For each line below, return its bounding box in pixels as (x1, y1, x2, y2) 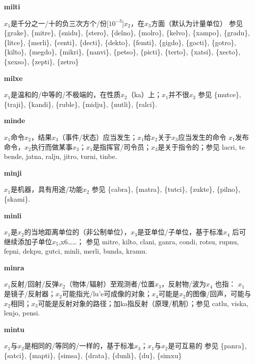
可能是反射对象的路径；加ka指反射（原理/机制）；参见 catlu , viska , (38, 298, 249, 308)
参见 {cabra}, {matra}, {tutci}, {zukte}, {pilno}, (92, 184, 241, 194)
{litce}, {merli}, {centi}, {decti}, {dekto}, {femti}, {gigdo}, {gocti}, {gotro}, (4, 37, 236, 47)
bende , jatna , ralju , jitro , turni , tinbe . (4, 151, 117, 161)
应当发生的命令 (178, 131, 227, 142)
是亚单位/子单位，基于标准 (137, 227, 224, 237)
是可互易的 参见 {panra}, (168, 340, 247, 351)
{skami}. (4, 193, 30, 204)
